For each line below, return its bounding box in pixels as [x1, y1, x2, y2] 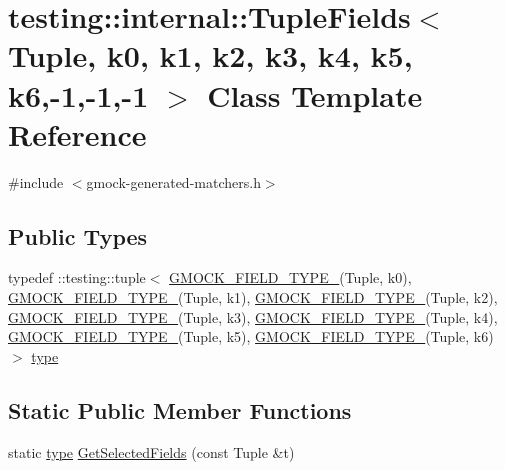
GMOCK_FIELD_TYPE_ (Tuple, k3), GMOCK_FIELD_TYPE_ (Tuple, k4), [8, 306, 498, 327]
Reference [8, 113, 147, 154]
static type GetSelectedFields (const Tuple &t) [8, 441, 295, 462]
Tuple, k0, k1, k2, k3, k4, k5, [8, 35, 413, 76]
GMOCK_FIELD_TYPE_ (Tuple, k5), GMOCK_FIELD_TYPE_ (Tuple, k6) [8, 326, 494, 347]
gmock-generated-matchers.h [86, 171, 261, 192]
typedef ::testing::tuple [8, 267, 146, 288]
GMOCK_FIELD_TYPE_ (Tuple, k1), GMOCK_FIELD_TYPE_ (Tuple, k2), [8, 287, 498, 308]
